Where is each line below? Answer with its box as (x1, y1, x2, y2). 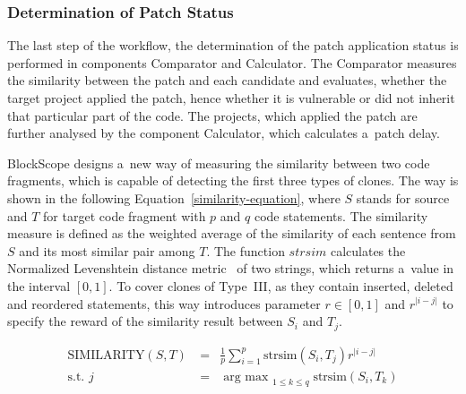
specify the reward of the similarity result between (7, 312, 283, 330)
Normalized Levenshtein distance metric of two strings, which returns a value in (7, 259, 454, 278)
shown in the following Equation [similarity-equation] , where (7, 188, 341, 207)
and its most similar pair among (19, 241, 195, 260)
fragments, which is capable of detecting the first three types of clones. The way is (7, 171, 459, 190)
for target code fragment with (43, 206, 206, 225)
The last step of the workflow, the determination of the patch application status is (7, 36, 459, 55)
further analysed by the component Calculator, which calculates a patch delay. (7, 124, 440, 142)
